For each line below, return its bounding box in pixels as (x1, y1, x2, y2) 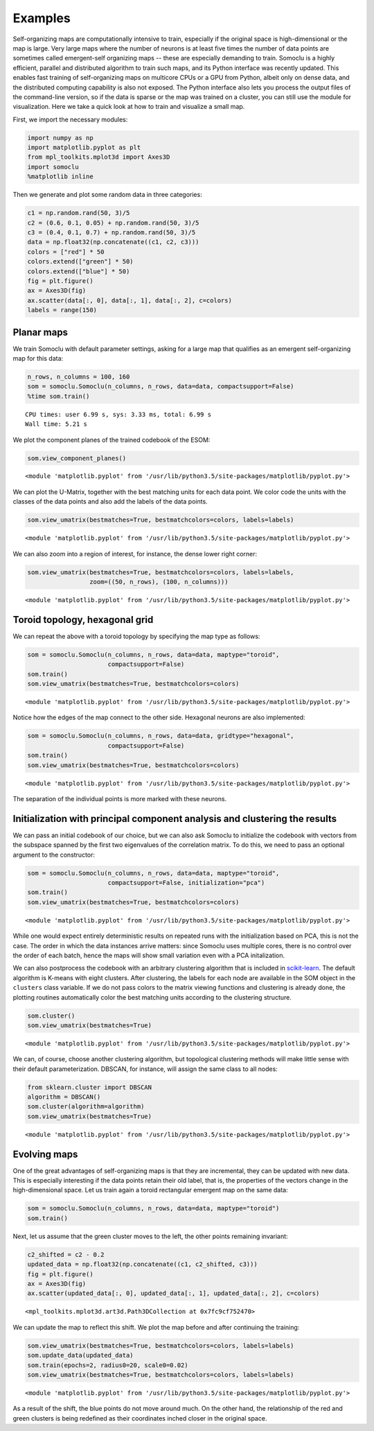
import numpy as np (27, 134, 93, 142)
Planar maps (12, 326, 69, 338)
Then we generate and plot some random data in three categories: (12, 191, 202, 199)
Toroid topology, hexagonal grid (12, 614, 154, 626)
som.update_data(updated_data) (27, 1351, 134, 1360)
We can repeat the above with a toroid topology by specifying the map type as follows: (12, 632, 260, 640)
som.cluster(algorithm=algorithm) (27, 1103, 145, 1111)
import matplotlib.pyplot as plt (27, 144, 141, 152)
